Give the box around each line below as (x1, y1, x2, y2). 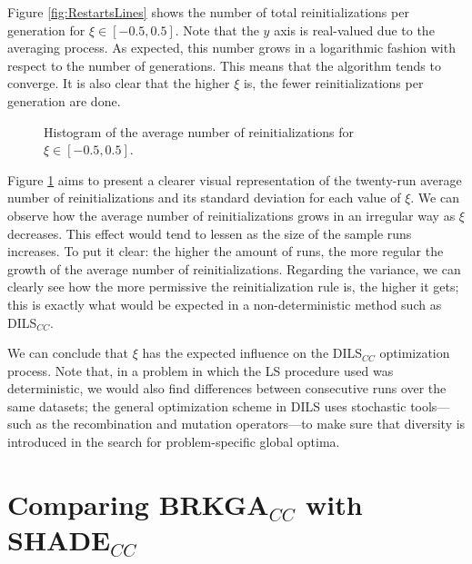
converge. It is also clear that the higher (7, 74, 230, 93)
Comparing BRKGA (7, 485, 269, 522)
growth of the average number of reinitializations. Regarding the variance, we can (7, 259, 461, 278)
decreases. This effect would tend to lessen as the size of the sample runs (7, 223, 412, 242)
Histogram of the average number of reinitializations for (44, 122, 355, 141)
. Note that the (175, 20, 259, 39)
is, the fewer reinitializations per (243, 74, 424, 93)
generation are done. (7, 91, 121, 110)
